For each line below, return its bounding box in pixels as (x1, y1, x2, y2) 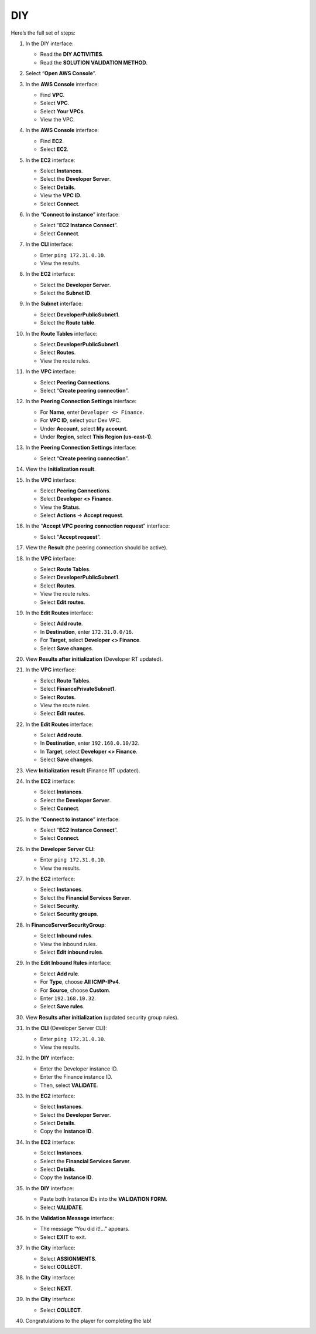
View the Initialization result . (25, 465, 96, 472)
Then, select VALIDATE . (40, 1082, 98, 1089)
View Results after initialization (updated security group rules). (25, 1014, 179, 1021)
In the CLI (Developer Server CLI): (25, 1025, 108, 1032)
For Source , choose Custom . (40, 987, 111, 994)
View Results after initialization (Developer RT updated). (25, 655, 163, 663)
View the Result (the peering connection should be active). (25, 544, 168, 551)
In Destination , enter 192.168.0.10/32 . (40, 739, 140, 747)
